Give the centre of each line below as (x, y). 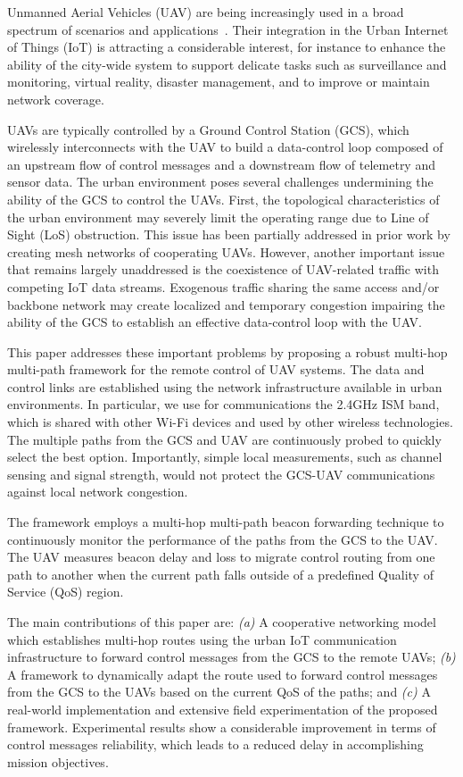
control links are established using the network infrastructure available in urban (225, 386)
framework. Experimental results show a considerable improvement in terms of (222, 727)
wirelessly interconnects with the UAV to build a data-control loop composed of (225, 147)
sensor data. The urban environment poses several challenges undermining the (220, 182)
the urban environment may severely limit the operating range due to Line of (218, 217)
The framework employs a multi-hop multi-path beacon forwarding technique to (226, 522)
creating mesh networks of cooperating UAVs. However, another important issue (226, 251)
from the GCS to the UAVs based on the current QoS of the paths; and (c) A (219, 692)
